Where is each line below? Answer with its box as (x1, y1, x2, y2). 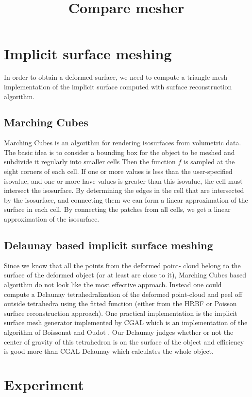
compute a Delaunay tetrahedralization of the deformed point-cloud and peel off (4, 289, 242, 299)
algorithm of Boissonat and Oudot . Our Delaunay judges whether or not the (4, 327, 234, 337)
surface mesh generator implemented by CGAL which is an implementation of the (4, 317, 248, 328)
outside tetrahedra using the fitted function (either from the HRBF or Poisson (4, 298, 237, 309)
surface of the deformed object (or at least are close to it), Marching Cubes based (4, 270, 247, 280)
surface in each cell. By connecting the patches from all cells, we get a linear (4, 204, 231, 214)
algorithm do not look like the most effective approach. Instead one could (4, 279, 222, 290)
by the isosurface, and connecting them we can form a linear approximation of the (4, 194, 248, 205)
